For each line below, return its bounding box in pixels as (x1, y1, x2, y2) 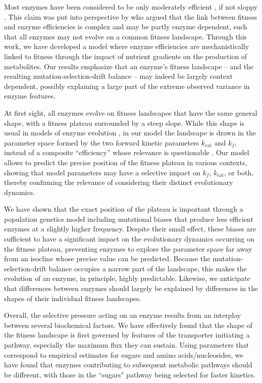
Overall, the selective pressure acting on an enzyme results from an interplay (4, 310, 241, 320)
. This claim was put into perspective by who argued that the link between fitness (4, 11, 257, 22)
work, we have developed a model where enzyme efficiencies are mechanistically (4, 41, 249, 52)
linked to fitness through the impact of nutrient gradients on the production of (4, 51, 247, 61)
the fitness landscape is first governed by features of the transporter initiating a (4, 329, 250, 340)
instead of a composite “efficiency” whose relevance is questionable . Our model (4, 147, 249, 158)
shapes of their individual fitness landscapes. (4, 293, 141, 303)
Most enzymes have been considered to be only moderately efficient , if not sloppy (4, 2, 258, 12)
